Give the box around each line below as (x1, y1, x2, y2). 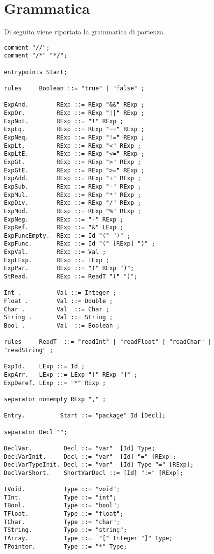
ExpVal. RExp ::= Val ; (4, 249, 106, 256)
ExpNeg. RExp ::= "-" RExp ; (4, 216, 124, 223)
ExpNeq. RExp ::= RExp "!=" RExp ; (4, 134, 145, 141)
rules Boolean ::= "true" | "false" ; (4, 85, 145, 92)
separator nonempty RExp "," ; (4, 395, 106, 403)
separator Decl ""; (4, 428, 67, 436)
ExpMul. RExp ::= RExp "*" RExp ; (4, 191, 141, 198)
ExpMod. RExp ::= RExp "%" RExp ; (4, 207, 141, 215)
